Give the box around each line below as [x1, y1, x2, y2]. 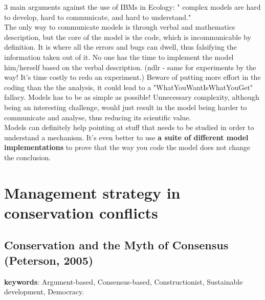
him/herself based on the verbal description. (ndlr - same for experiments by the [4, 61, 256, 72]
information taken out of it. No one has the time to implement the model [4, 51, 234, 62]
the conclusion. [4, 152, 51, 162]
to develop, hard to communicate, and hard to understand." [4, 11, 191, 22]
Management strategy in [4, 182, 181, 203]
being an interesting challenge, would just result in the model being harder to [4, 101, 247, 112]
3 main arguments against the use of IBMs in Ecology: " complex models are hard [4, 2, 261, 12]
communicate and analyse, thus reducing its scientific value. [4, 112, 191, 122]
